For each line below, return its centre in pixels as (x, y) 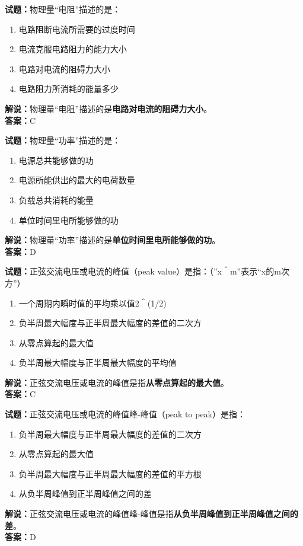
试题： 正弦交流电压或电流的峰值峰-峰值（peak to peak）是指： (125, 414)
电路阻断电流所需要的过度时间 (77, 29)
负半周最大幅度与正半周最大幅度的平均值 (98, 363)
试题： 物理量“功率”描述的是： (63, 140)
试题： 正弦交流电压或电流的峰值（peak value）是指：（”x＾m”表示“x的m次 (147, 271)
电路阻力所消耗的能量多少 (68, 89)
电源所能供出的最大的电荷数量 (77, 180)
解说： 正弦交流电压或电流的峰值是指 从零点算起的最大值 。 (117, 382)
